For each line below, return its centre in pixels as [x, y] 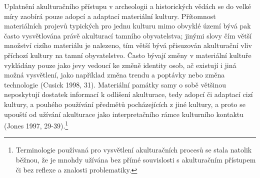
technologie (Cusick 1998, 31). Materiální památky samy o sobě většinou [115, 84]
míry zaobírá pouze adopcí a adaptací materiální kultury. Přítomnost [110, 16]
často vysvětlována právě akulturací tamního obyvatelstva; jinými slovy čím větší [128, 35]
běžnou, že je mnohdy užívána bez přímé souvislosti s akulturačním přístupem [136, 159]
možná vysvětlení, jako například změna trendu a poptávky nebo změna [114, 75]
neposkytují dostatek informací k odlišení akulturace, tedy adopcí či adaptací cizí [128, 94]
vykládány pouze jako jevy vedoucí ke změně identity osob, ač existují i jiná [120, 65]
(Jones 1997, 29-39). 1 [36, 125]
